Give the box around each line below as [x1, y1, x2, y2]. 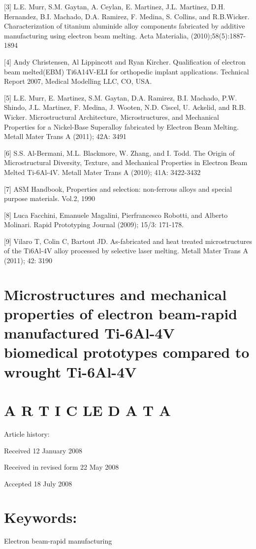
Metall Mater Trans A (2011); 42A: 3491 [4, 131, 127, 141]
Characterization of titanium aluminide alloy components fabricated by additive [4, 21, 245, 31]
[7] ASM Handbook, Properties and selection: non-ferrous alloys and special [4, 183, 232, 194]
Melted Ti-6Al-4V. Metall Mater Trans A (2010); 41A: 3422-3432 [4, 167, 201, 177]
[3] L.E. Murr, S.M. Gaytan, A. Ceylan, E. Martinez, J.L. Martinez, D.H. [4, 1, 225, 11]
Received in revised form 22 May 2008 [4, 462, 119, 472]
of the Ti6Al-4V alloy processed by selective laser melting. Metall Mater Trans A [4, 245, 248, 256]
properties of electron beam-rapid [4, 304, 238, 324]
